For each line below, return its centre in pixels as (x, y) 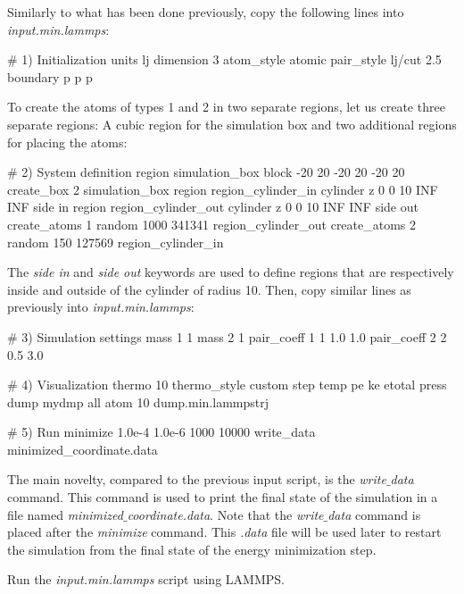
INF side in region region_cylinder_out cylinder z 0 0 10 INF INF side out (213, 207)
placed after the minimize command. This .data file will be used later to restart (224, 532)
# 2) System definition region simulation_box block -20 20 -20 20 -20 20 (206, 172)
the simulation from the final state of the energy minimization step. (192, 549)
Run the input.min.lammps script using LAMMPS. (146, 579)
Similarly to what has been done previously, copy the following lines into (206, 12)
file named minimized (65, 514)
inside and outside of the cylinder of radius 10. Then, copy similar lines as (209, 289)
